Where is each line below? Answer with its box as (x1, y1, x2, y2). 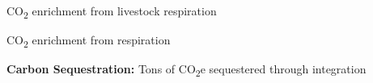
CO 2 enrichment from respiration (6, 31, 171, 50)
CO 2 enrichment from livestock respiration (6, 2, 217, 21)
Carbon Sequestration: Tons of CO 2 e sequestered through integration (6, 60, 367, 80)
